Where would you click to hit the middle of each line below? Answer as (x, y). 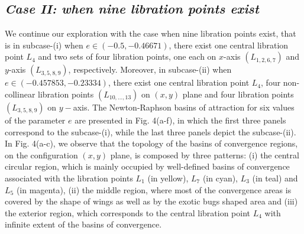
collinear (20, 94)
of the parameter (35, 120)
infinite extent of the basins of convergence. (83, 224)
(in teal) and (275, 178)
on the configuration (41, 155)
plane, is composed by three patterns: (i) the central (205, 155)
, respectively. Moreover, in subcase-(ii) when (150, 69)
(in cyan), (220, 178)
